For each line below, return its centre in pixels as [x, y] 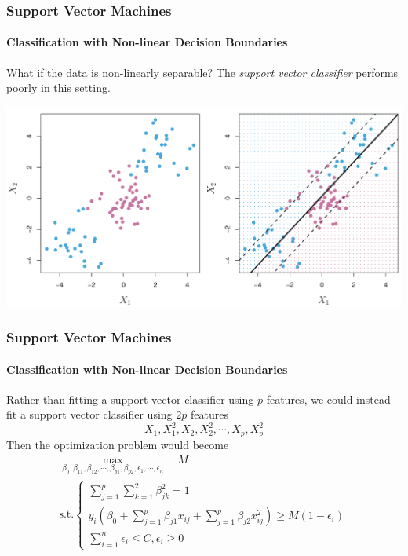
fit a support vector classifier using [89, 414]
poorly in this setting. [58, 88]
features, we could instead [328, 399]
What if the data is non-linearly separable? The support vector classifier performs [202, 72]
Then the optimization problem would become [118, 444]
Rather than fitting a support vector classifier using [130, 399]
